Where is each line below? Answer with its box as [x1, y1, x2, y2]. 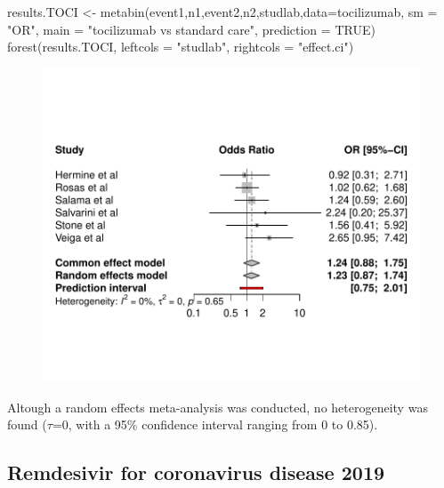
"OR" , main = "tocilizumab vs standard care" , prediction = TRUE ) [7, 20, 375, 38]
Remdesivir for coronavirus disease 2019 [7, 459, 385, 486]
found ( [7, 415, 47, 434]
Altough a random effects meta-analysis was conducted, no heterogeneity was [7, 397, 428, 416]
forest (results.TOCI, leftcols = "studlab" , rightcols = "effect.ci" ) [7, 37, 354, 56]
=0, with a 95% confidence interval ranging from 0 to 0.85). [52, 415, 378, 434]
